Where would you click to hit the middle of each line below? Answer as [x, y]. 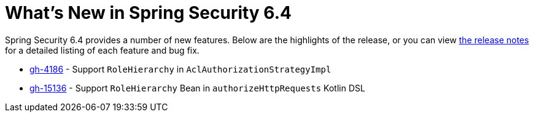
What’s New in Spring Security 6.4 [148, 13]
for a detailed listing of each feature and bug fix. [102, 50]
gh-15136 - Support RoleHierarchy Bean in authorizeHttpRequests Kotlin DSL [197, 88]
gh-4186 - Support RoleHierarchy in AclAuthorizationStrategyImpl [180, 69]
